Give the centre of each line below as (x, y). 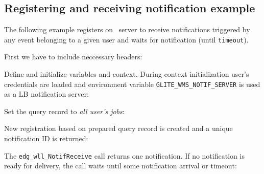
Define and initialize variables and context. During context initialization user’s (127, 74)
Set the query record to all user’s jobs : (64, 111)
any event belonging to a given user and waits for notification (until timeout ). (126, 39)
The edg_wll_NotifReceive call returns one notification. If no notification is (124, 155)
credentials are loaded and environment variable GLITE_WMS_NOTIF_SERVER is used (132, 84)
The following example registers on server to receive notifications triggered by (127, 29)
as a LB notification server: (46, 94)
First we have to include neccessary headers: (73, 57)
